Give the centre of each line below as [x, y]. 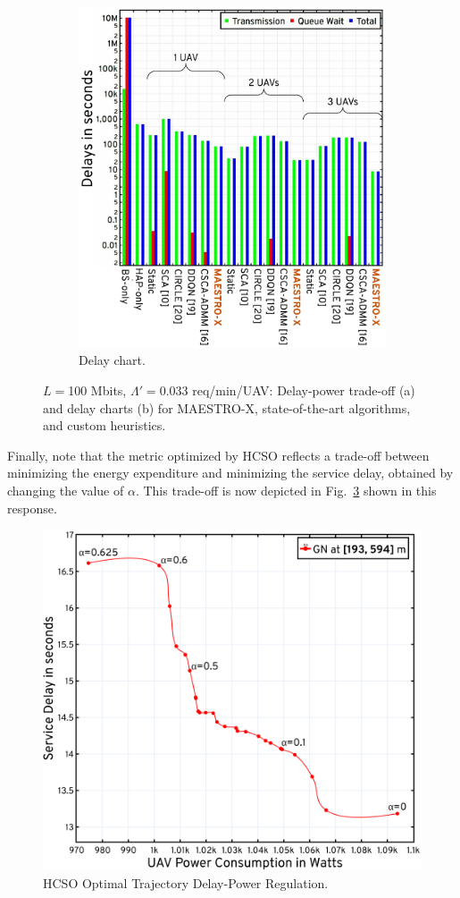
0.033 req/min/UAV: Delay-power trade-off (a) [287, 390]
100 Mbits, [97, 390]
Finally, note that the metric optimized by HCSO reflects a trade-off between [218, 455]
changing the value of [66, 490]
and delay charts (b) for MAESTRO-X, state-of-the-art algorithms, [227, 407]
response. [32, 508]
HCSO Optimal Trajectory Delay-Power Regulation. [186, 882]
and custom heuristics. [105, 425]
